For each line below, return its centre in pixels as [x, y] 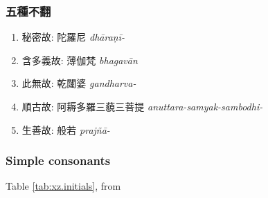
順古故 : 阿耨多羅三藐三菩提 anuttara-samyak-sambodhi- [142, 106]
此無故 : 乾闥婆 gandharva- [79, 83]
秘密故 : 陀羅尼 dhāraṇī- [73, 37]
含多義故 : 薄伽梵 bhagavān [80, 60]
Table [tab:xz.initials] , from [63, 186]
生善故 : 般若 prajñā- [66, 129]
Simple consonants [58, 160]
